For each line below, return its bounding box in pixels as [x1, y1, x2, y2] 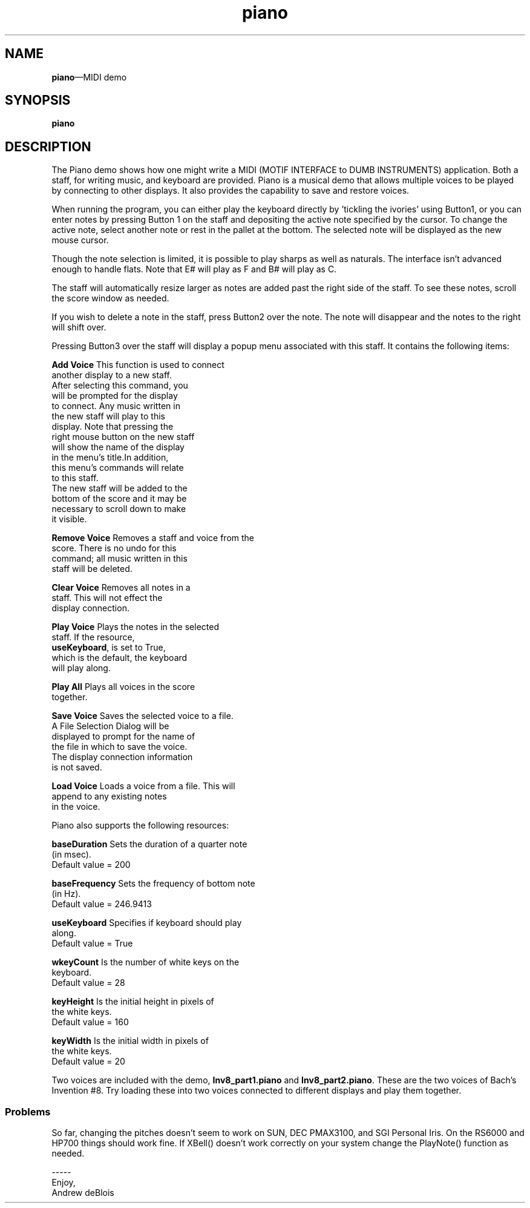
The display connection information [51, 752, 193, 763]
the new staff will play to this [51, 411, 165, 422]
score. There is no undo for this [51, 543, 177, 554]
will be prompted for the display [51, 390, 178, 401]
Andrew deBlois [51, 1187, 114, 1198]
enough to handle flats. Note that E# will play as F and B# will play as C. [51, 264, 337, 275]
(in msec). [51, 849, 91, 860]
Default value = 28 [51, 977, 125, 988]
